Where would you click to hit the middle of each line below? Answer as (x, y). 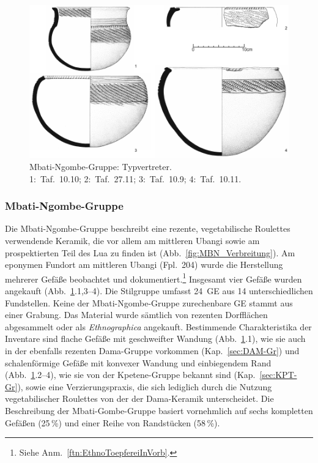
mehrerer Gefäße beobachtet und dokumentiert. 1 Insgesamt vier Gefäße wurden (153, 278)
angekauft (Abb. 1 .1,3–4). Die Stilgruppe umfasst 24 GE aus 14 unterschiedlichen (159, 291)
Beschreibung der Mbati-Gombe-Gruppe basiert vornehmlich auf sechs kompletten (159, 410)
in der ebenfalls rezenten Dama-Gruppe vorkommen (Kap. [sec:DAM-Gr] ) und (152, 351)
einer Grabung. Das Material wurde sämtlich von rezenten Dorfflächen (136, 315)
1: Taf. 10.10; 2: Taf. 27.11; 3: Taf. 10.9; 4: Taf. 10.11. (135, 178)
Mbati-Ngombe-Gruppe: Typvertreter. (101, 167)
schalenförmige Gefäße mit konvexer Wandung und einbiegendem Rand (138, 362)
